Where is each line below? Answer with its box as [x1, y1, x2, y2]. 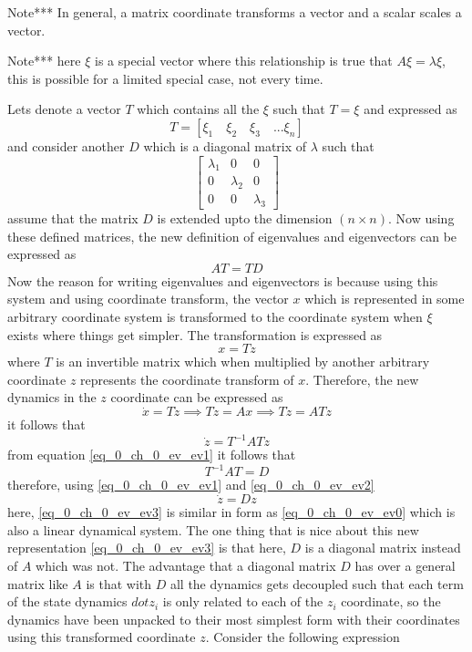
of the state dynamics [7, 592, 128, 611]
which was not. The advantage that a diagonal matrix [36, 556, 336, 574]
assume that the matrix [7, 209, 139, 228]
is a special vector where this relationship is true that [95, 51, 393, 70]
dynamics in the [7, 388, 97, 407]
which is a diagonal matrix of [143, 136, 307, 155]
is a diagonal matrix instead [304, 538, 461, 557]
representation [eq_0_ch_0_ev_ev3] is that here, [7, 538, 286, 557]
